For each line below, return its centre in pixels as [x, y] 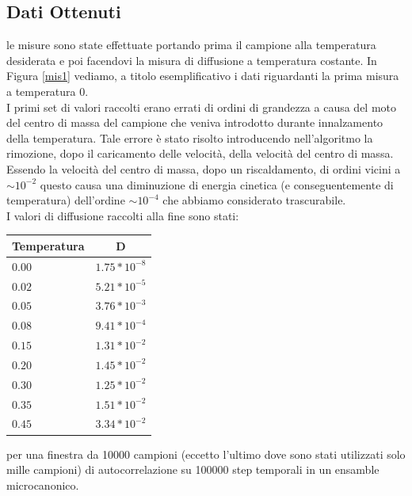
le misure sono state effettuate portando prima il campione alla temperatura [191, 45]
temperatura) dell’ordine [66, 200]
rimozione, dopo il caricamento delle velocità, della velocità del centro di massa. [200, 153]
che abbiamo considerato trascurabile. [254, 200]
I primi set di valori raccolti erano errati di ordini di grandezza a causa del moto [202, 107]
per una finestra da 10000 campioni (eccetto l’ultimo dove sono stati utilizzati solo [206, 454]
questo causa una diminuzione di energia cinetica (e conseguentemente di [217, 184]
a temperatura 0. [48, 91]
